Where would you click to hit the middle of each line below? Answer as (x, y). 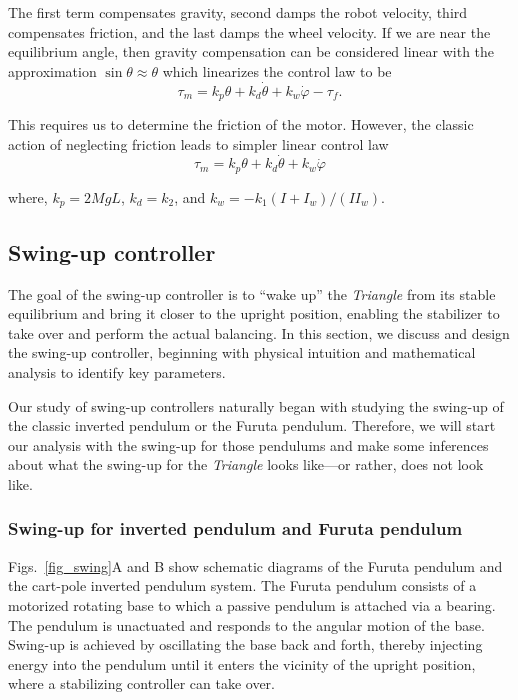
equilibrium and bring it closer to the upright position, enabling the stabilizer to (254, 313)
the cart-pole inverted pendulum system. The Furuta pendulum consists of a (242, 585)
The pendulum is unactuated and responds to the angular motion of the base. (246, 624)
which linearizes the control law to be (277, 70)
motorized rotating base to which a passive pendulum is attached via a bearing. (252, 604)
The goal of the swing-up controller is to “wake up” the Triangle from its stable (252, 293)
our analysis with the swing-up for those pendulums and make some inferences (248, 444)
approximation (52, 70)
